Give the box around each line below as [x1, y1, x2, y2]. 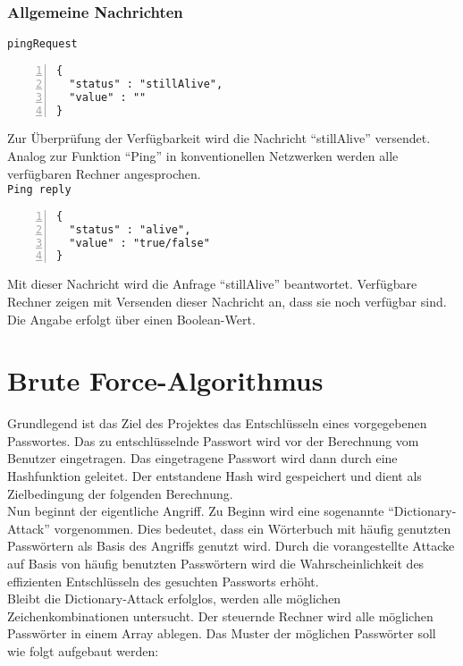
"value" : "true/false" [69, 236, 210, 249]
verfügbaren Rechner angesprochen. [7, 164, 201, 182]
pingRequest [7, 38, 78, 51]
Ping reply [7, 183, 72, 197]
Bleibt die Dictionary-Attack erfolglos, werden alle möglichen [7, 589, 341, 608]
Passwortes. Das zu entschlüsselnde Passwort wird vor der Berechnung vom [7, 431, 419, 450]
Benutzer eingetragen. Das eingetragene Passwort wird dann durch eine [7, 449, 398, 468]
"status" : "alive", [69, 223, 191, 236]
